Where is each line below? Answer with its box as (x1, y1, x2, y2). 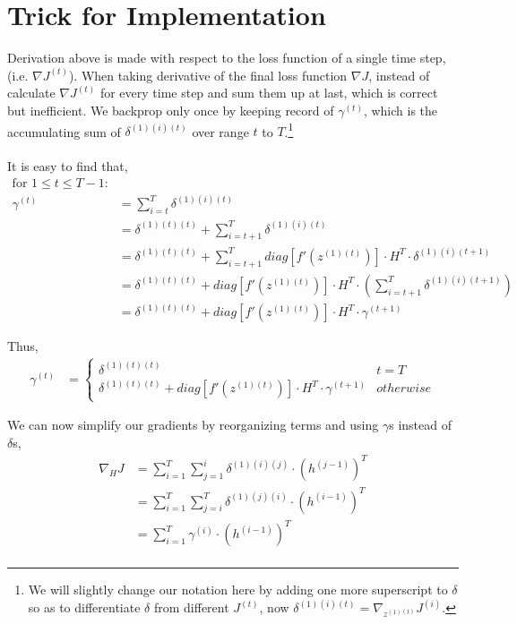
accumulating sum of (7, 122, 121, 141)
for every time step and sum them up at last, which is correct (99, 83, 438, 102)
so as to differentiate (28, 598, 141, 617)
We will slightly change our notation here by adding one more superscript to (28, 580, 448, 599)
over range (192, 122, 249, 141)
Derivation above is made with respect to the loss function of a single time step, (7, 48, 446, 67)
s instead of (389, 415, 452, 434)
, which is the (363, 100, 438, 119)
